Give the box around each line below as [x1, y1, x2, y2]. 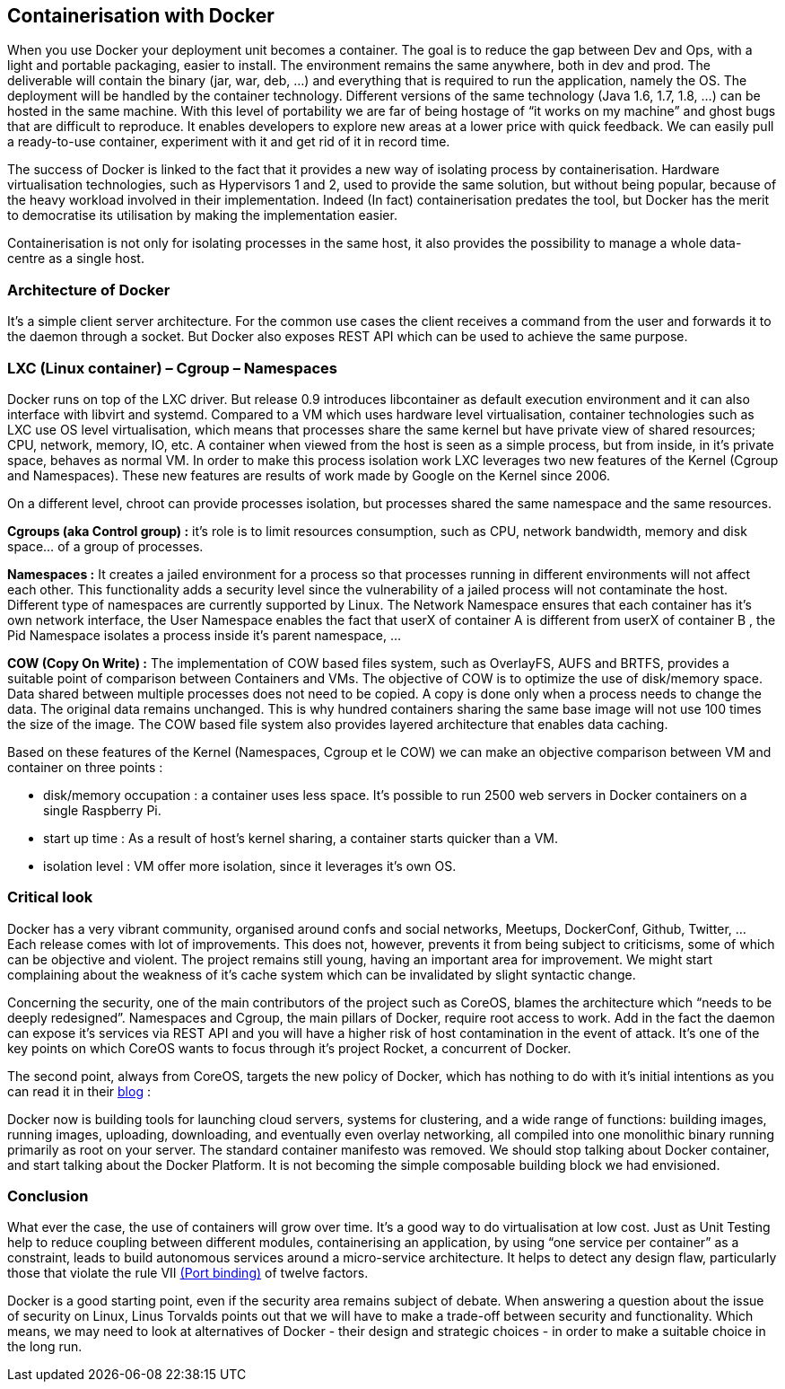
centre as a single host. [7, 251, 144, 267]
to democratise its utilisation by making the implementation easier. [7, 207, 397, 224]
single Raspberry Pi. [43, 802, 161, 818]
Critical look [7, 888, 93, 907]
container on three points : [7, 759, 163, 775]
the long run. [7, 1339, 83, 1355]
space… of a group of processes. [7, 538, 204, 554]
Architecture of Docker [7, 280, 170, 299]
